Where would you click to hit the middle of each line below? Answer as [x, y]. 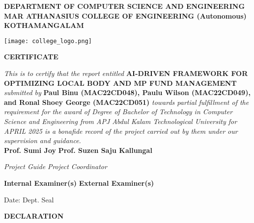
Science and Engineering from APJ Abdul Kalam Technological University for [121, 121]
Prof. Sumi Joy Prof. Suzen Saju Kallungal [78, 150]
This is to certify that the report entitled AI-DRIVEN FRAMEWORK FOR [126, 73]
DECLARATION [34, 216]
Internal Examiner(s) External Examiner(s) [79, 183]
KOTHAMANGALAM [44, 25]
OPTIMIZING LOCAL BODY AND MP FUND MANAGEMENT [120, 83]
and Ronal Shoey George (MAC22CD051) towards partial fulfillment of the [127, 102]
